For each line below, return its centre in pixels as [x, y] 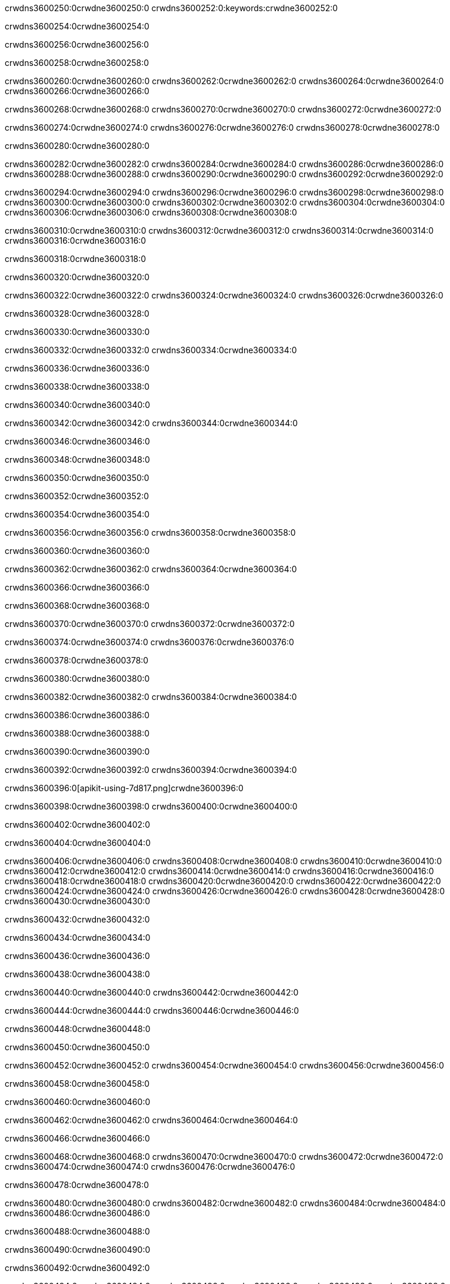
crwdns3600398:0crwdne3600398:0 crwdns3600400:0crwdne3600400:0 [151, 806]
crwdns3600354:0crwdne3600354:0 [77, 514]
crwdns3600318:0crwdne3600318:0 [76, 259]
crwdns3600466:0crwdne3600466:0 [77, 1138]
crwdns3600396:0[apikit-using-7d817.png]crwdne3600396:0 [124, 788]
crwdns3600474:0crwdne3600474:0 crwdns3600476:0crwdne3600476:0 [150, 1167]
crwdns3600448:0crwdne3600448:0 [78, 1029]
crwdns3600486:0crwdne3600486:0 [77, 1213]
